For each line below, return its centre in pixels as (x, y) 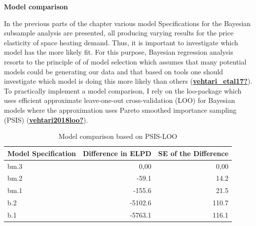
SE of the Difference (193, 153)
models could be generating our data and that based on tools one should (114, 71)
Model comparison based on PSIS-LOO (118, 136)
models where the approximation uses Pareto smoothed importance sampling (120, 110)
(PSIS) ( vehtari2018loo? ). (46, 119)
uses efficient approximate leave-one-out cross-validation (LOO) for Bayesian (120, 100)
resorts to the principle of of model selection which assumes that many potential (125, 61)
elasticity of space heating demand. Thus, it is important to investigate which (121, 42)
